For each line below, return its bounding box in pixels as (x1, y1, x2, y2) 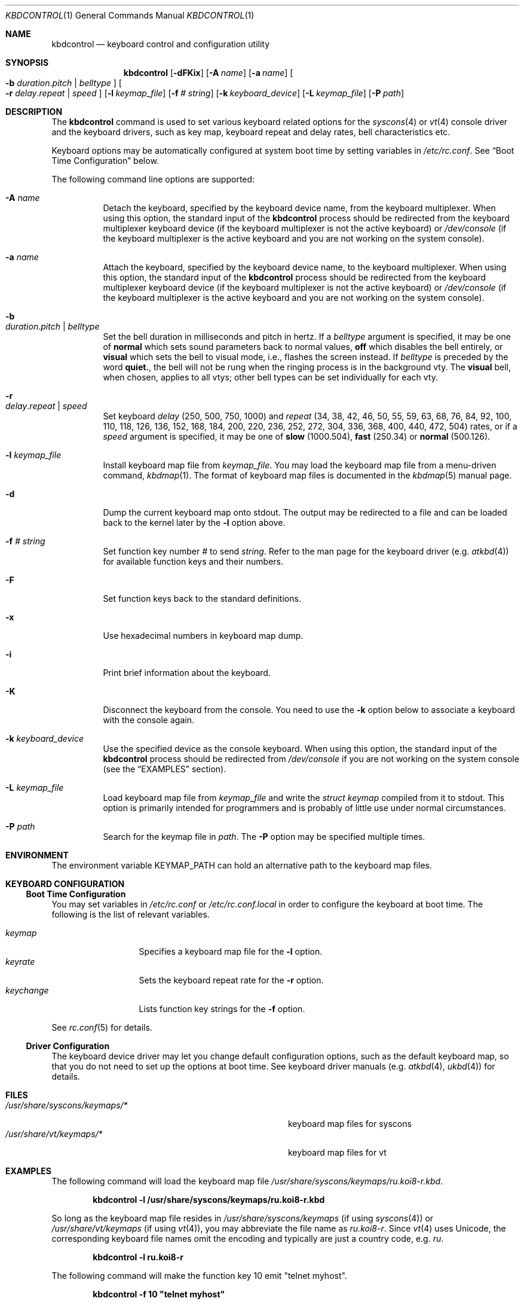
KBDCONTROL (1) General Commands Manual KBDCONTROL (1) (5, 10, 255, 20)
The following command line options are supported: (51, 174, 255, 184)
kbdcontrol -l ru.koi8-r (93, 1252, 183, 1262)
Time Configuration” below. (51, 156, 159, 166)
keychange (5, 985, 49, 995)
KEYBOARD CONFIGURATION (5, 879, 125, 889)
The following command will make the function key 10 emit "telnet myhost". (51, 1271, 347, 1281)
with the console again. (103, 715, 194, 725)
